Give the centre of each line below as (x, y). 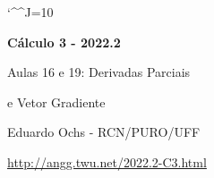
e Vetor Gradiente (56, 102)
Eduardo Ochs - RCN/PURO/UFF (104, 132)
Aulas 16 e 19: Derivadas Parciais (99, 72)
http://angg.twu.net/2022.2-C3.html (107, 161)
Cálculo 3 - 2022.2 (64, 42)
